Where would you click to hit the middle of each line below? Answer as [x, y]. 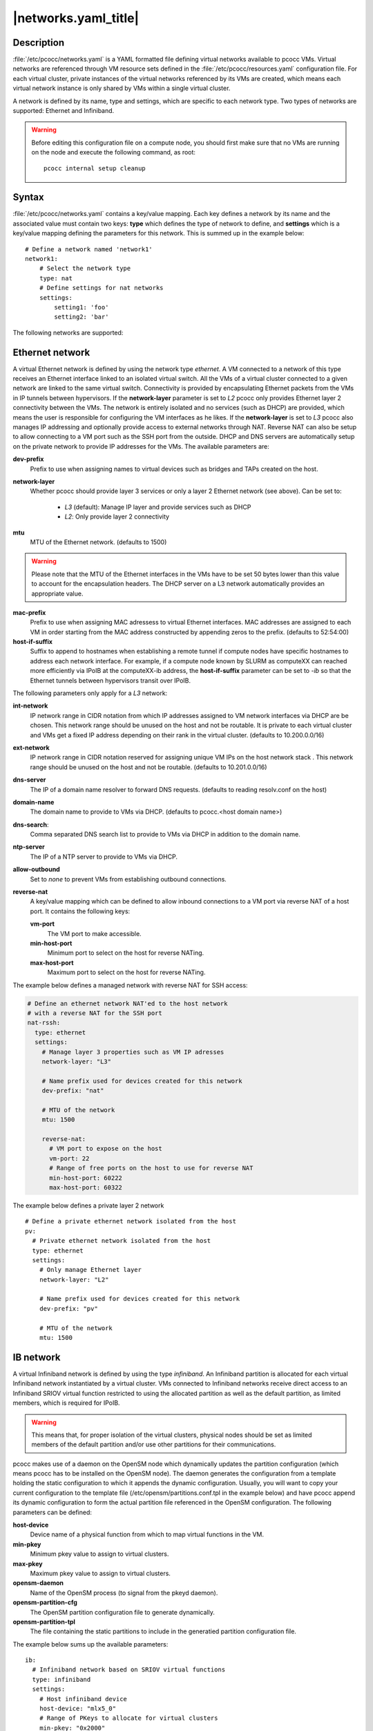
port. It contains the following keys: [80, 911]
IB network [37, 1357]
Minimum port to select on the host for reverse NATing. [126, 953]
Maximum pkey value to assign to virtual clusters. [100, 1573]
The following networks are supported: [68, 332]
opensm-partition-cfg [45, 1602]
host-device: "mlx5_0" [78, 1709]
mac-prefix [29, 612]
